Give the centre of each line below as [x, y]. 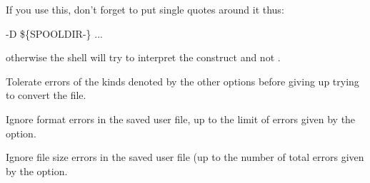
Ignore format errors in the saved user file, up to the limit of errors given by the [181, 119]
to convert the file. [46, 95]
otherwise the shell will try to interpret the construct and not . [143, 57]
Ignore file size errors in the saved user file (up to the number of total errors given [185, 157]
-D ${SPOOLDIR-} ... [54, 33]
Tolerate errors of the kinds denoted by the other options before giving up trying [182, 81]
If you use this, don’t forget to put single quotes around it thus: [145, 9]
